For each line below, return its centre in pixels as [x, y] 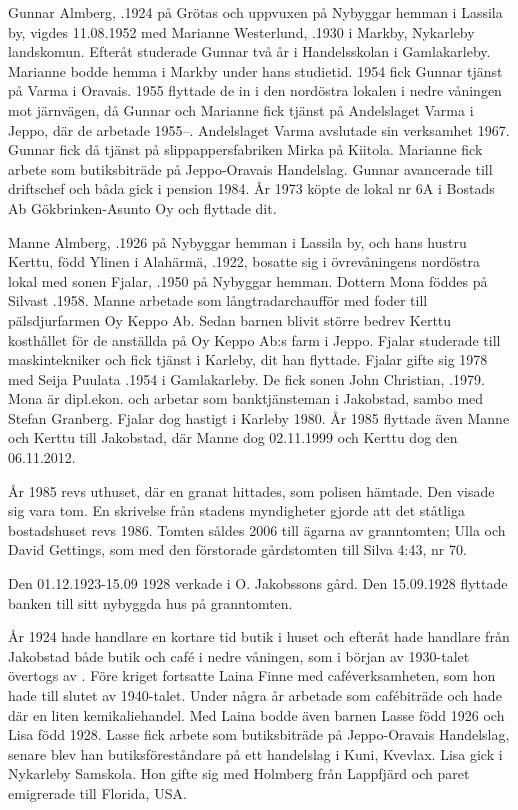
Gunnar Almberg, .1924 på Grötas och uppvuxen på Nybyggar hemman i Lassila [255, 12]
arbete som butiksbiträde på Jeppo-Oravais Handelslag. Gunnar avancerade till [250, 168]
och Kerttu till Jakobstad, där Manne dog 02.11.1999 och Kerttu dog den [233, 437]
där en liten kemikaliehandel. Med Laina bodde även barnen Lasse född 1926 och [256, 714]
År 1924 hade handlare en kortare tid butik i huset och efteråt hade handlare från [259, 636]
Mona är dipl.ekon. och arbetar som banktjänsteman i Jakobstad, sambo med [246, 398]
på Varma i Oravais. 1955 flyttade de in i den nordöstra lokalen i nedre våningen [255, 90]
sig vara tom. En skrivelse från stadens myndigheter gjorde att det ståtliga [237, 510]
